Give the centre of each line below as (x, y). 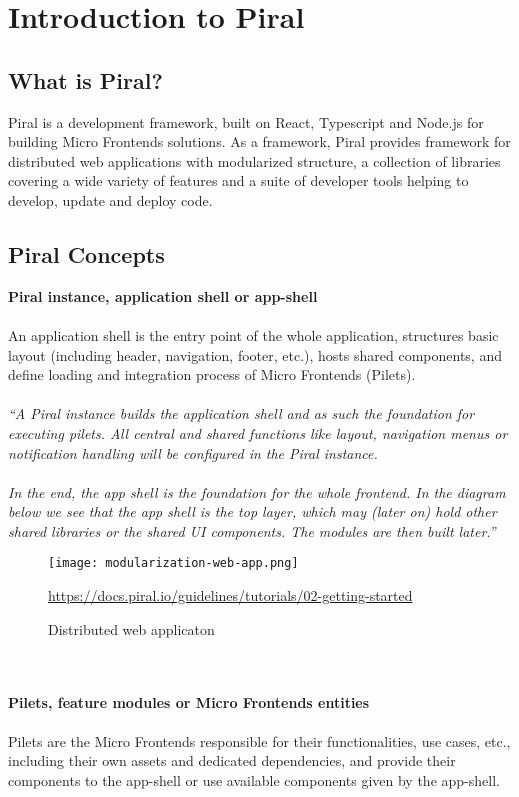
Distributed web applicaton (131, 628)
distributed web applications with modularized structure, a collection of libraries (254, 160)
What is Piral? (85, 79)
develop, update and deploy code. (110, 199)
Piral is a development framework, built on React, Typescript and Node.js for (246, 121)
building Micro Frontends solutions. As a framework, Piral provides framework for (259, 141)
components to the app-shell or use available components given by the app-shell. (254, 779)
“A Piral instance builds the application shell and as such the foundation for (241, 413)
